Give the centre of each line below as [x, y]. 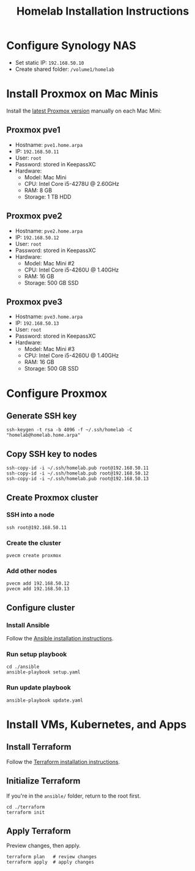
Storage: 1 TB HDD [48, 196]
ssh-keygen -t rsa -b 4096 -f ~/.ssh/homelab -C [69, 430]
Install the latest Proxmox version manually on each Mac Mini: [84, 111]
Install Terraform [39, 747]
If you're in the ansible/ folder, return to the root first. [74, 796]
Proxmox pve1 [33, 130]
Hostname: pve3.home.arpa [49, 317]
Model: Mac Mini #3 [50, 349]
